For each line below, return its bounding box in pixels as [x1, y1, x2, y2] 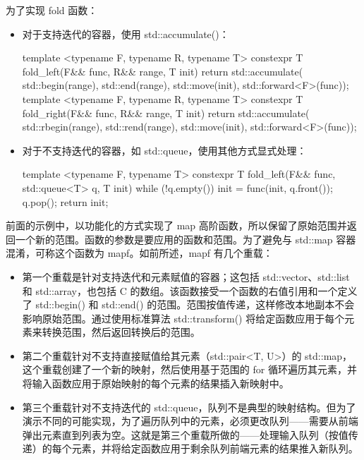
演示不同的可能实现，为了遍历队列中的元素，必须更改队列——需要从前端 [22, 413, 358, 428]
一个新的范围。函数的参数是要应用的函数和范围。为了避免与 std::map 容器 [15, 231, 356, 246]
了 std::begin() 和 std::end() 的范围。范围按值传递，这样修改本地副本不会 [22, 297, 355, 312]
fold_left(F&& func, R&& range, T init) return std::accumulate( [22, 63, 303, 78]
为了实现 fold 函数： [6, 3, 98, 17]
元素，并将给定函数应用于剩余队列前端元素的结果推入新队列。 [71, 441, 358, 456]
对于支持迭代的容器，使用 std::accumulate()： [22, 26, 229, 41]
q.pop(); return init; [22, 194, 109, 209]
